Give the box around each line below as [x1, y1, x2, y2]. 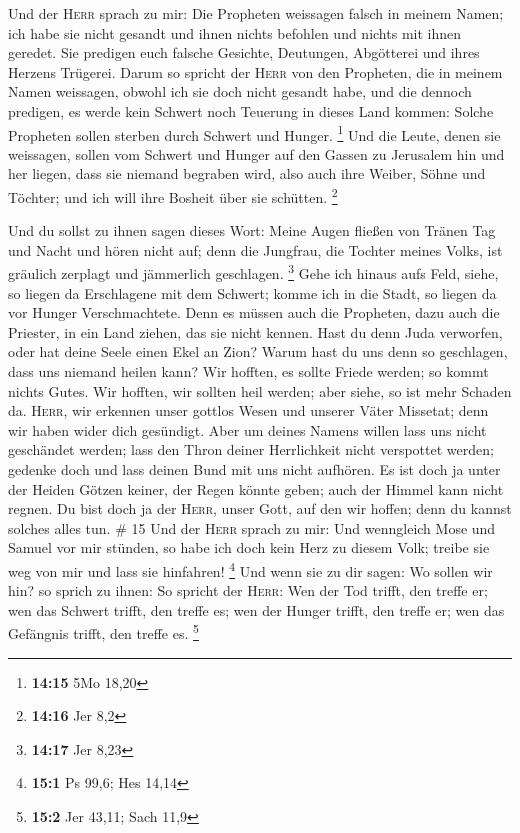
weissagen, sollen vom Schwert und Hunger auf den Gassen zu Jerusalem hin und [8, 143, 505, 164]
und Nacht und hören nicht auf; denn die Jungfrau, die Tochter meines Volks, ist [8, 239, 503, 260]
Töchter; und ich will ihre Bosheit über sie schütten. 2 [8, 184, 338, 207]
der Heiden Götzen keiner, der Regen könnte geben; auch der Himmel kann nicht [8, 478, 504, 499]
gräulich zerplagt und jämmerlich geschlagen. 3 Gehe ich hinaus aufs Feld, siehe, [8, 260, 499, 284]
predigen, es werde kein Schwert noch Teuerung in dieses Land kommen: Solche [8, 100, 494, 121]
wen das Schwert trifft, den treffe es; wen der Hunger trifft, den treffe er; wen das [8, 599, 505, 620]
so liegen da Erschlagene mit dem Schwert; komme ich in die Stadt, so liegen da [8, 282, 497, 303]
